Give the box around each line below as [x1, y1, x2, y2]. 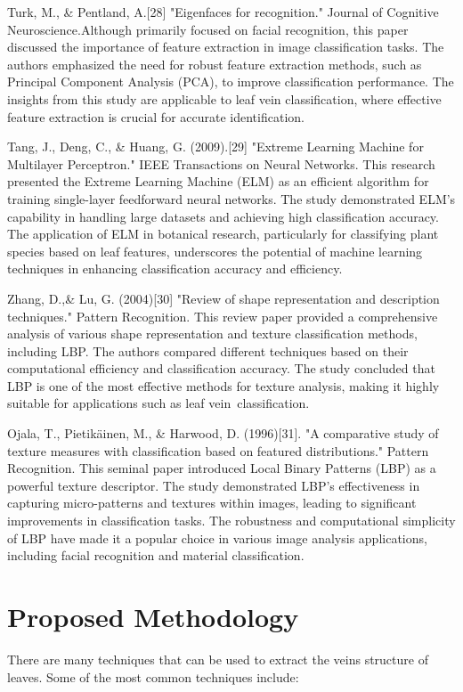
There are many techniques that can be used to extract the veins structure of [7, 649, 428, 668]
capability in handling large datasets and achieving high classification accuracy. [7, 207, 439, 225]
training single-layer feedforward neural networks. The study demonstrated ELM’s [7, 189, 456, 208]
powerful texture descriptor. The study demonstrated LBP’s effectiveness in [7, 476, 420, 494]
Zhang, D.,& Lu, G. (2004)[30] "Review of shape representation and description [7, 289, 440, 307]
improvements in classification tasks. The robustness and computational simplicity [7, 511, 456, 530]
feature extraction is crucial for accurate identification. [7, 107, 305, 126]
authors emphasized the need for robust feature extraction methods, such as [7, 54, 422, 73]
